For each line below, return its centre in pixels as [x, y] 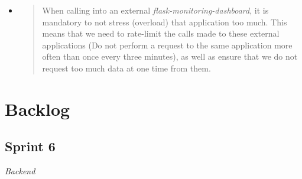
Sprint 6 [30, 146]
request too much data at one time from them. [126, 68]
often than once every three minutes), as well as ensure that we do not [170, 56]
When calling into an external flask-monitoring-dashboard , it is [155, 10]
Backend [20, 171]
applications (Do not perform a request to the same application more [167, 45]
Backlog [38, 108]
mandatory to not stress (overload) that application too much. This [165, 22]
